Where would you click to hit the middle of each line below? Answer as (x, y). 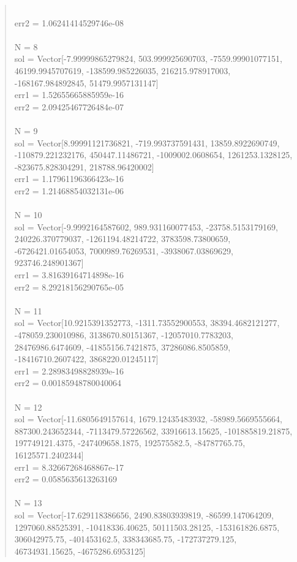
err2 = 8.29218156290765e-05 (69, 287)
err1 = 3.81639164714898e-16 (69, 275)
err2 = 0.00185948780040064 (68, 383)
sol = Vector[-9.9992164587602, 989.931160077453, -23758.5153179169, (146, 226)
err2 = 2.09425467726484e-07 (69, 106)
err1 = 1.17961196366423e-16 (69, 179)
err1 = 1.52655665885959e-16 (69, 95)
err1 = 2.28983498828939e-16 (69, 370)
